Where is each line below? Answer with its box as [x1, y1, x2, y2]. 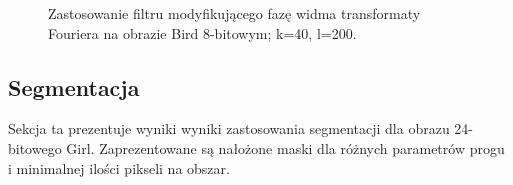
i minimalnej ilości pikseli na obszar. [8, 157, 230, 178]
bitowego [8, 137, 62, 158]
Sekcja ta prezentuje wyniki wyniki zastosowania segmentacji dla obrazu [8, 118, 450, 139]
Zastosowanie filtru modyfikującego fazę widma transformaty [48, 3, 421, 23]
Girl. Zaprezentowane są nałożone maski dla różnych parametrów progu [66, 137, 505, 158]
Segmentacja [8, 71, 140, 102]
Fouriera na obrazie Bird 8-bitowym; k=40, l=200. [48, 22, 357, 43]
